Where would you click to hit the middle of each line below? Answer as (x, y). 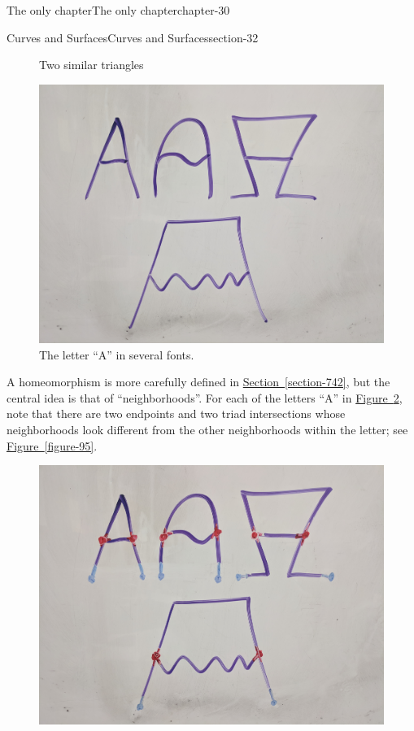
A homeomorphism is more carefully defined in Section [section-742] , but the (198, 382)
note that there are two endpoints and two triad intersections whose (176, 413)
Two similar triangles (92, 65)
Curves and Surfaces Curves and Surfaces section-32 (133, 37)
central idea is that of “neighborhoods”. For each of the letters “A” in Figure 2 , (205, 397)
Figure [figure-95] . (52, 445)
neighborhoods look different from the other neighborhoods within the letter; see (207, 430)
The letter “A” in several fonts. (117, 354)
